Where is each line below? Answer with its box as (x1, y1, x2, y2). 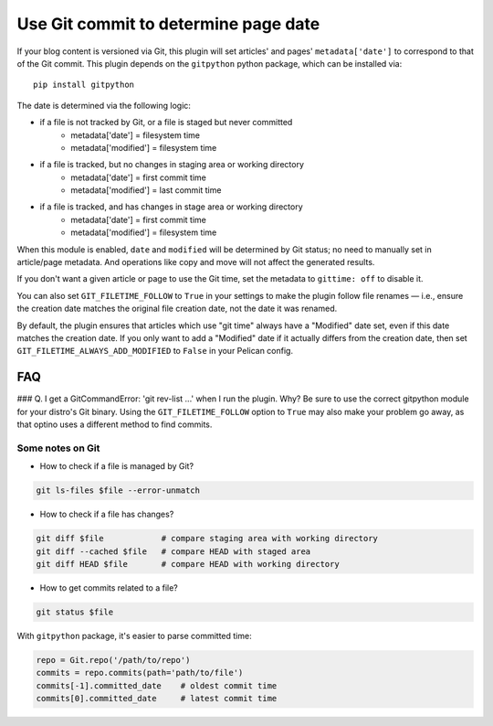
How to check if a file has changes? (39, 508, 174, 520)
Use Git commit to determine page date (16, 14, 320, 34)
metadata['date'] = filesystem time (70, 129, 201, 141)
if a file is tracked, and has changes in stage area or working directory (39, 201, 303, 212)
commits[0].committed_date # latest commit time (36, 693, 278, 704)
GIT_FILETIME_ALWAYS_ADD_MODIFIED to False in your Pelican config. (16, 346, 294, 357)
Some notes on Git (16, 442, 100, 454)
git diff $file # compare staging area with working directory (36, 533, 379, 544)
